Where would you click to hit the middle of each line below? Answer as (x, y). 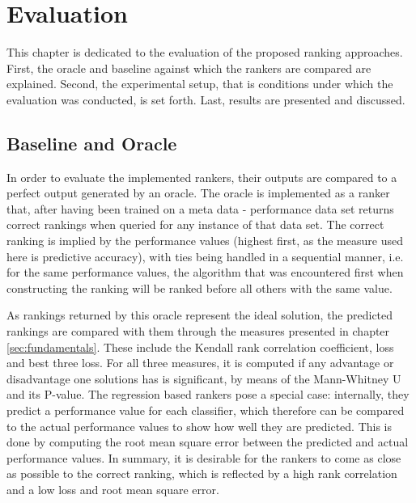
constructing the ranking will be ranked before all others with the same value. (200, 287)
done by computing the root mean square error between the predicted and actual (208, 442)
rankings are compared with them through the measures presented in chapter (198, 331)
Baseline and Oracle (92, 143)
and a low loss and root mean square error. (113, 489)
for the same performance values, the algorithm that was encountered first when (205, 272)
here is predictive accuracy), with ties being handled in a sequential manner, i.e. (205, 256)
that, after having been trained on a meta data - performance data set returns (200, 208)
